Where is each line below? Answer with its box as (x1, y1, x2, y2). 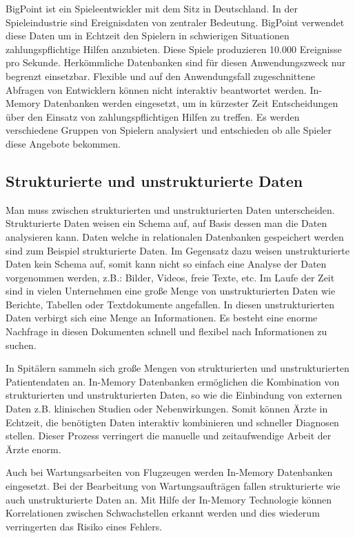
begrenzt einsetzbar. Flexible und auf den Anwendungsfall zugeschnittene (6, 68, 315, 83)
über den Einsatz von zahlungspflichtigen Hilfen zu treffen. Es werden (6, 109, 300, 123)
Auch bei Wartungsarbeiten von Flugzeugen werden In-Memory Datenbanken (6, 465, 333, 479)
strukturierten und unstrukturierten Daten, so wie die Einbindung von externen (6, 388, 343, 402)
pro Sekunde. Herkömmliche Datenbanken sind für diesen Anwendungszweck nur (6, 55, 346, 70)
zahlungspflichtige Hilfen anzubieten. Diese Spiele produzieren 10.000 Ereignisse (6, 41, 342, 56)
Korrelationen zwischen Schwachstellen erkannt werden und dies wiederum (6, 506, 320, 520)
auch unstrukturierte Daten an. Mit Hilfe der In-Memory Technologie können (6, 492, 332, 506)
